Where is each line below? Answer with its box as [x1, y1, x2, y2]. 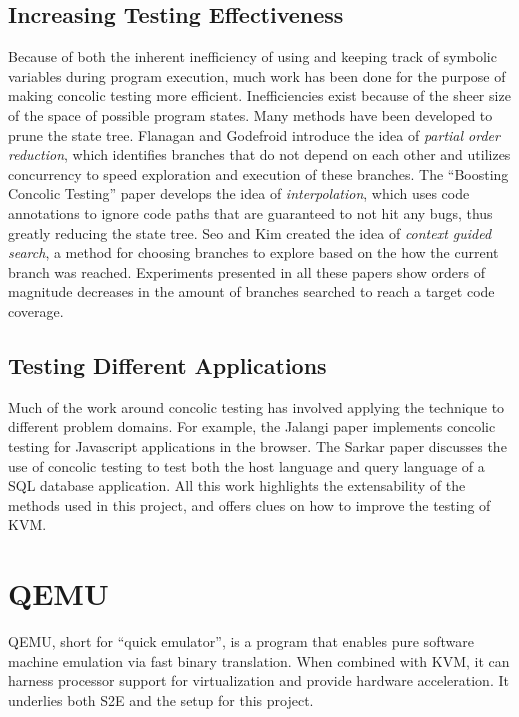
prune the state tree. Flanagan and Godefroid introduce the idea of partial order [8, 124, 500, 145]
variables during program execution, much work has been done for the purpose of [8, 65, 506, 86]
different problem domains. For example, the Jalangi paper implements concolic [8, 416, 496, 437]
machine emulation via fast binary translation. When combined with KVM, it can [8, 650, 510, 671]
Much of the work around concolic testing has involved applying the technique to [8, 396, 505, 417]
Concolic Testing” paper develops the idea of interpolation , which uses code [8, 183, 470, 204]
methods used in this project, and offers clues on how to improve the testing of [8, 494, 491, 515]
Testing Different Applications [8, 349, 327, 380]
